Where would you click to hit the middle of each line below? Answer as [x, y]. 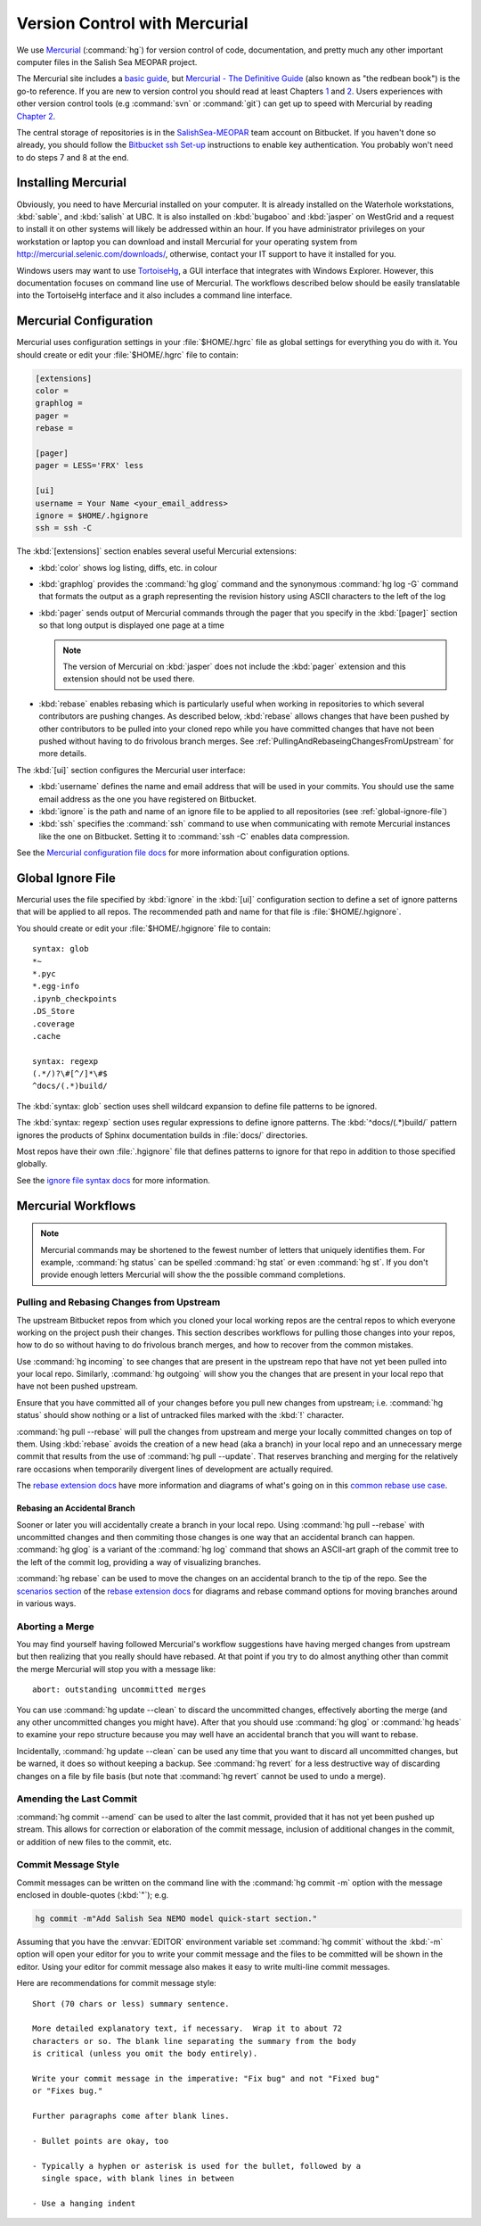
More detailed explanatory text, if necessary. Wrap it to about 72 [188, 2028]
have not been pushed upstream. [77, 1386]
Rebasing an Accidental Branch [76, 1508]
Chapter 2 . [36, 116]
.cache [47, 1036]
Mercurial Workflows [76, 1205]
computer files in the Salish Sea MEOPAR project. [107, 62]
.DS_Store [53, 1011]
